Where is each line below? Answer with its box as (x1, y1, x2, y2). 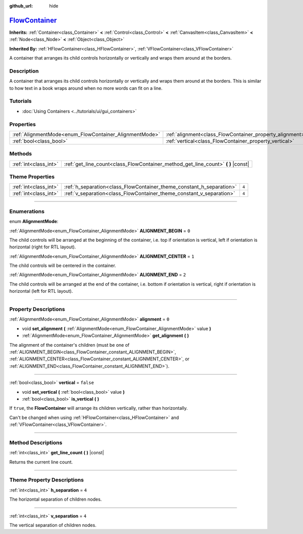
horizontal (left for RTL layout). (9, 288, 73, 294)
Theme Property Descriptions (9, 476, 84, 484)
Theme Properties (9, 173, 55, 180)
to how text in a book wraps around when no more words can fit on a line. (9, 85, 163, 91)
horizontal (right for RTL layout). (9, 244, 76, 250)
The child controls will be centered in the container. (9, 262, 116, 269)
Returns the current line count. (9, 459, 73, 465)
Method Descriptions (9, 439, 63, 446)
